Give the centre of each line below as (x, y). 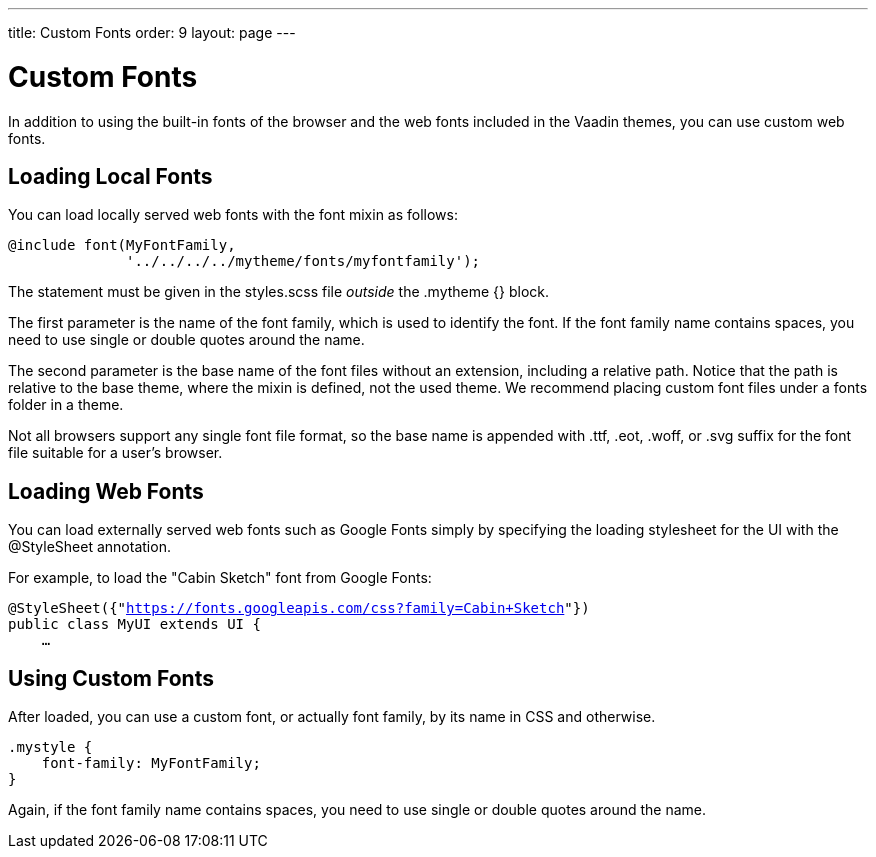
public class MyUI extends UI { (134, 624)
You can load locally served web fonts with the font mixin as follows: (233, 215)
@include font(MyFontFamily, (122, 245)
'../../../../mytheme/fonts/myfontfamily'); (303, 261)
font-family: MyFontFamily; (151, 763)
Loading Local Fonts (110, 176)
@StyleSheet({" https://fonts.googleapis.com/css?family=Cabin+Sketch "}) (299, 608)
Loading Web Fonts (106, 491)
